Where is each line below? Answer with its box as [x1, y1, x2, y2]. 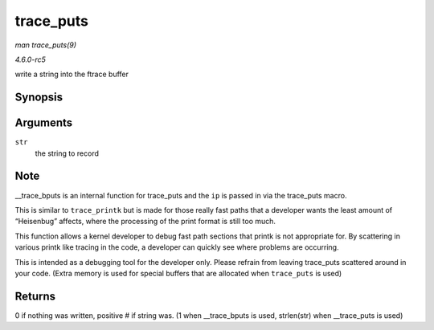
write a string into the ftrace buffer [14, 69, 129, 79]
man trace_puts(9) [14, 40, 76, 50]
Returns [14, 289, 56, 303]
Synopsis [14, 91, 63, 104]
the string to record [35, 149, 100, 158]
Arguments [14, 116, 73, 130]
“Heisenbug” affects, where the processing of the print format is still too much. [14, 217, 276, 226]
